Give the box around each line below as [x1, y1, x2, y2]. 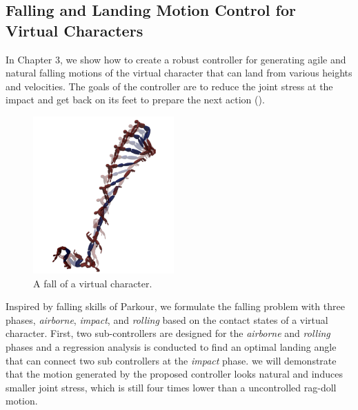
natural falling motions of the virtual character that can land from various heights [6, 65, 352, 80]
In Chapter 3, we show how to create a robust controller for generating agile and [6, 52, 346, 66]
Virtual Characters [6, 19, 143, 41]
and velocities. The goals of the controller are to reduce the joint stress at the [6, 79, 333, 93]
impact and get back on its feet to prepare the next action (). [6, 92, 265, 107]
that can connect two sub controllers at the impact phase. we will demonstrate [6, 353, 337, 367]
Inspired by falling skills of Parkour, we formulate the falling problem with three [6, 299, 345, 314]
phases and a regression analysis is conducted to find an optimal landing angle [6, 340, 337, 353]
